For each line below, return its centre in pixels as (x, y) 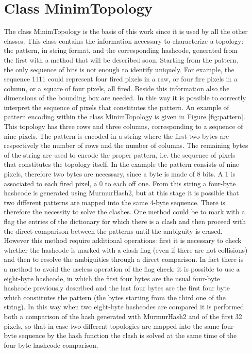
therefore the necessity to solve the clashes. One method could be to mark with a (125, 212)
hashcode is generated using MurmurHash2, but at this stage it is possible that (122, 193)
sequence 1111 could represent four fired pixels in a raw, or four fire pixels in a (121, 79)
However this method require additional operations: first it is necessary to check (123, 240)
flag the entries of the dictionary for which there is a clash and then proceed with (125, 221)
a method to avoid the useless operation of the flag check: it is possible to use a (122, 268)
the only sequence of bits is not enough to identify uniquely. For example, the (119, 69)
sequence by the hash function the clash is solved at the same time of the (128, 335)
